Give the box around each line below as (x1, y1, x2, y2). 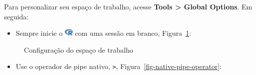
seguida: (4, 11, 29, 21)
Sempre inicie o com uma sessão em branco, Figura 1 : (15, 28, 191, 38)
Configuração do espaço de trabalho (24, 44, 133, 55)
